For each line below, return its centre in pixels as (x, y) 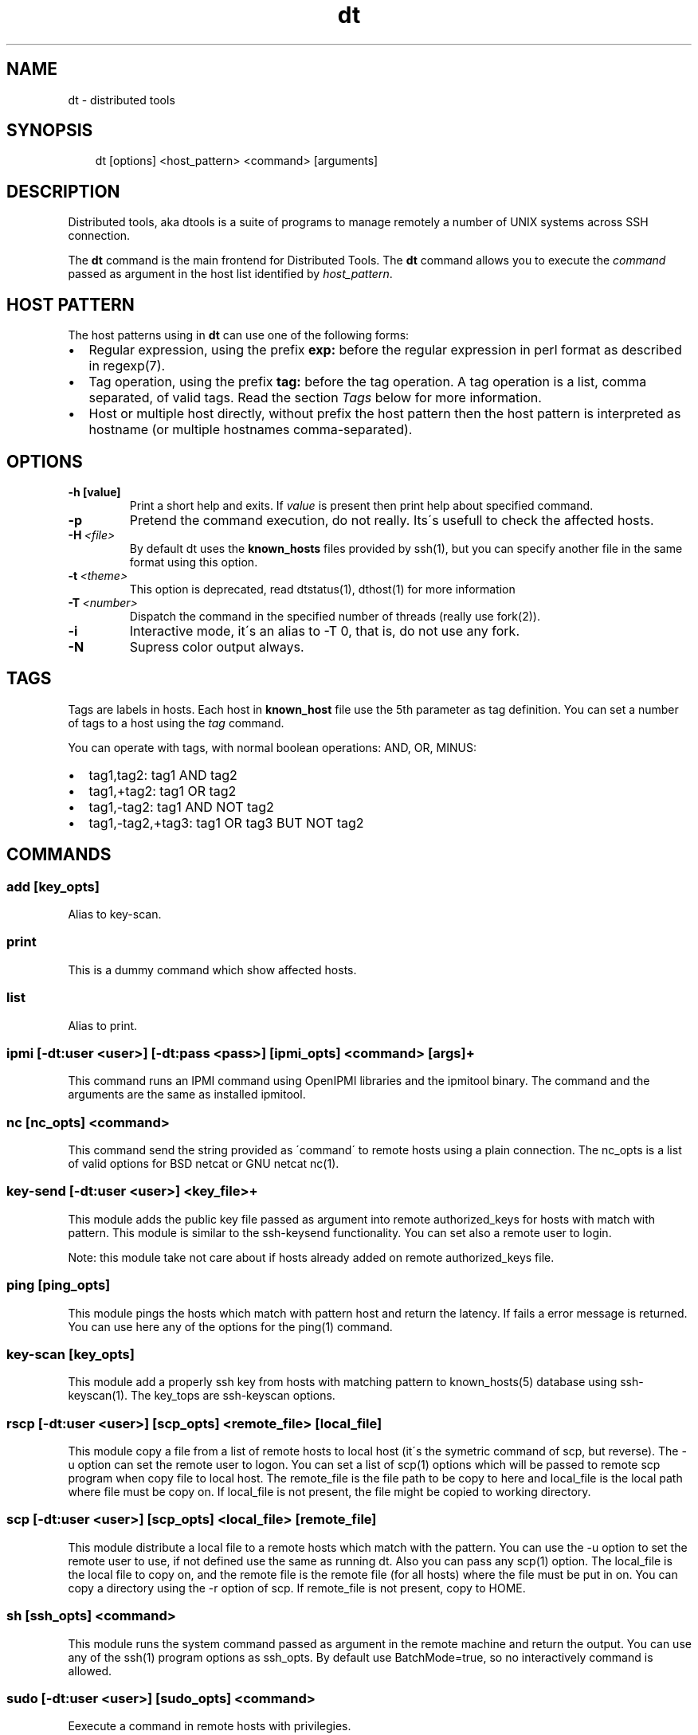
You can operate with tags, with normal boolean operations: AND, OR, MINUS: (272, 747)
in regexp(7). (127, 366)
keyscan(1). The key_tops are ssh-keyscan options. (202, 1396)
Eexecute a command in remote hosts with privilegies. (210, 1726)
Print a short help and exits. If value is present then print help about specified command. (361, 505)
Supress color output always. (217, 646)
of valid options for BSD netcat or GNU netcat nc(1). (204, 1164)
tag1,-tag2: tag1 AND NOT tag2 (181, 807)
